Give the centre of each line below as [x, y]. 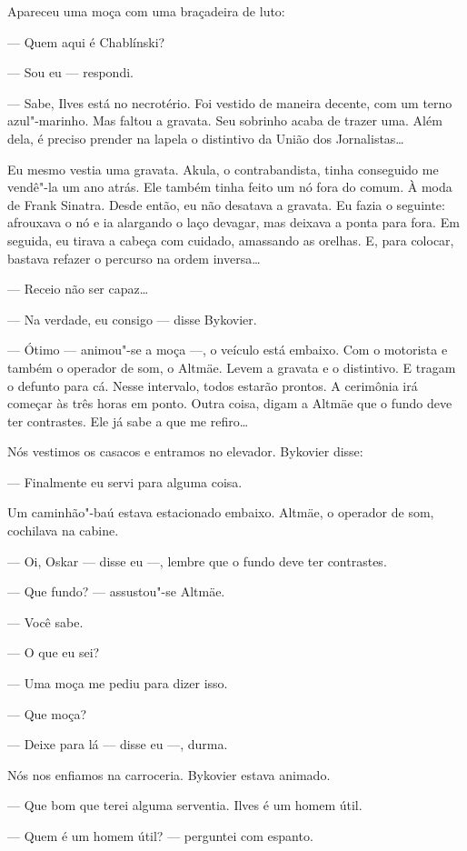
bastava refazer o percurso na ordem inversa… [134, 258]
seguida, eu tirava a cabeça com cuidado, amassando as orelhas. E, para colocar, [231, 240]
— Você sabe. [45, 621]
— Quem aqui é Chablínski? [86, 41]
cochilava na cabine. [63, 531]
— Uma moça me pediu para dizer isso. [118, 683]
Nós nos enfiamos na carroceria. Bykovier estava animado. [169, 774]
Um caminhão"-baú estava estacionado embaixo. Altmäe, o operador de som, [221, 512]
